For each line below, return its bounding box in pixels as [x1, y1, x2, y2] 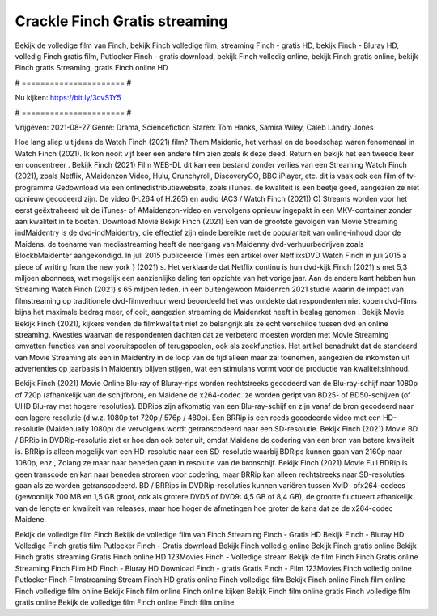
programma [15, 182, 54, 192]
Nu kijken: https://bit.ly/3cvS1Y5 [15, 93, 121, 103]
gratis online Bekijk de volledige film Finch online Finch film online [15, 597, 235, 607]
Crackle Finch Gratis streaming [15, 12, 228, 30]
